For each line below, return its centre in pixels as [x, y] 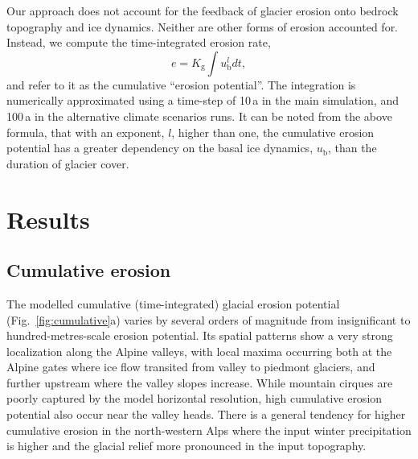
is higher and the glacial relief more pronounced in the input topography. [186, 446]
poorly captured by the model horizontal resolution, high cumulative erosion [195, 398]
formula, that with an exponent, [86, 132]
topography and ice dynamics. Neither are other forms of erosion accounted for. [203, 26]
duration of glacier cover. [68, 163]
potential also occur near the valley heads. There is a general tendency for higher [206, 414]
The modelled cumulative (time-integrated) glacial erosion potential [173, 303]
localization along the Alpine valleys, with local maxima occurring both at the [199, 351]
